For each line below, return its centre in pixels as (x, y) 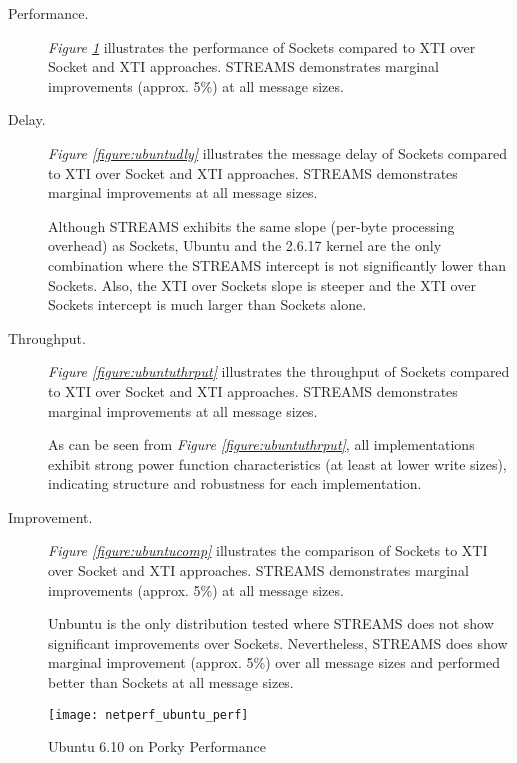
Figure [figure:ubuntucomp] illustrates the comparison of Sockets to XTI (268, 550)
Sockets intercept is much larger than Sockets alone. (207, 304)
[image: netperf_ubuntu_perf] (148, 714)
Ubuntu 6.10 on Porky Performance (157, 746)
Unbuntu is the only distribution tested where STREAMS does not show (271, 623)
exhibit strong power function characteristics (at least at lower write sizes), (277, 463)
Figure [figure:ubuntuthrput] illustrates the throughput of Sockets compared (279, 371)
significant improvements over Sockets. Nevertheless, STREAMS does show (278, 642)
